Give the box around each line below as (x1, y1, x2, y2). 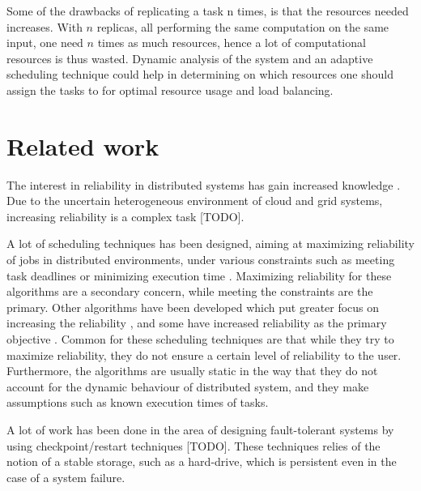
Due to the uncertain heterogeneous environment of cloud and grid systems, (6, 192, 383, 209)
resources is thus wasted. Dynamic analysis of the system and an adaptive (6, 49, 373, 66)
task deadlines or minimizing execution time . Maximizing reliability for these (6, 267, 392, 284)
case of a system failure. (6, 468, 125, 485)
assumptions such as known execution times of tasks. (6, 394, 269, 411)
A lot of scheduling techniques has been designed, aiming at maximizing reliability (6, 235, 415, 252)
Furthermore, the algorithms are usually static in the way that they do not (6, 362, 378, 379)
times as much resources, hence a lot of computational (97, 34, 366, 51)
